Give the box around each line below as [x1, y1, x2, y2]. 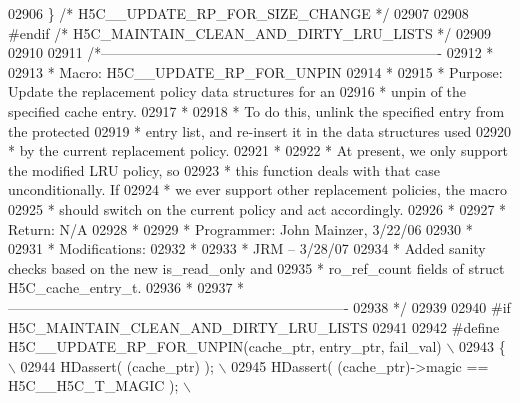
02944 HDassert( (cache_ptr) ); [20, 355, 214, 376]
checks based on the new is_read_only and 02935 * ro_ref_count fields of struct [8, 257, 505, 278]
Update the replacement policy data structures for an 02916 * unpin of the [8, 81, 467, 102]
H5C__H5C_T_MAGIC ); [8, 375, 179, 396]
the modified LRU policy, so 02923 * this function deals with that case [8, 159, 440, 180]
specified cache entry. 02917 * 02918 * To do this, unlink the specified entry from [8, 100, 505, 121]
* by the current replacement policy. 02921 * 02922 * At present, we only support [8, 140, 509, 161]
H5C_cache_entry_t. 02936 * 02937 [8, 277, 233, 298]
